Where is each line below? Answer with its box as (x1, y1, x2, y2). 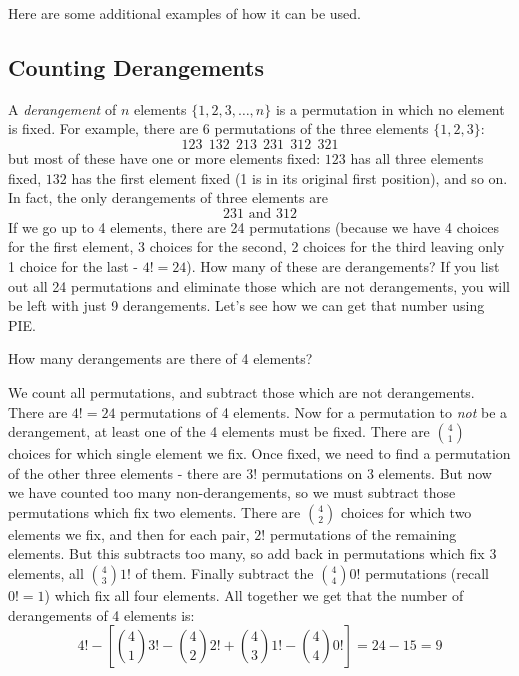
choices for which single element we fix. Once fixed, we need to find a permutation (8, 443, 511, 464)
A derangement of (8, 98, 117, 119)
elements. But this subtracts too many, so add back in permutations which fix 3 (8, 543, 497, 564)
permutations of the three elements (214, 118, 429, 139)
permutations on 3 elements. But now (261, 462, 492, 483)
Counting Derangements (8, 51, 265, 82)
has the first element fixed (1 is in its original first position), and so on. (71, 167, 508, 188)
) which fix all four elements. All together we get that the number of (44, 585, 464, 606)
